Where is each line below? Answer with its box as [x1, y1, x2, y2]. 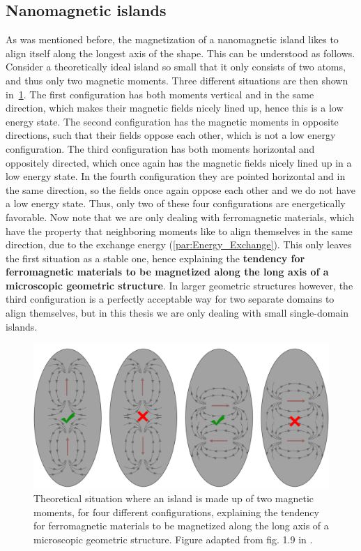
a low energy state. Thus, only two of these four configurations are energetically [6, 196, 346, 211]
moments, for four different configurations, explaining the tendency [33, 504, 319, 519]
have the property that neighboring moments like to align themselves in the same [6, 223, 353, 238]
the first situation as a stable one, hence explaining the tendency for [6, 250, 305, 265]
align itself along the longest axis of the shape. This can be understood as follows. [6, 45, 355, 60]
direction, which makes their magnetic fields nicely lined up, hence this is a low [6, 100, 344, 115]
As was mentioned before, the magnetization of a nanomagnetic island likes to [6, 32, 339, 47]
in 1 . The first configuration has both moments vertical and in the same [6, 86, 314, 101]
